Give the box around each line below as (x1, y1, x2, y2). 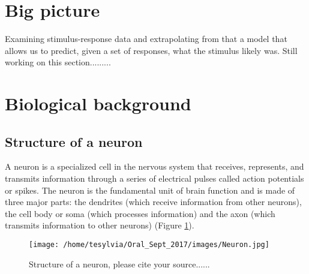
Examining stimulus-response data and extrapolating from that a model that (5, 32, 287, 45)
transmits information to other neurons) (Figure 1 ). (5, 219, 194, 231)
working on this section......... (5, 56, 111, 68)
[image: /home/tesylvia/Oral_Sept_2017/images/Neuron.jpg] (29, 240, 269, 249)
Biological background (5, 91, 191, 116)
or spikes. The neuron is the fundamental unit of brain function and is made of (5, 183, 295, 196)
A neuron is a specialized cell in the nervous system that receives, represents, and (5, 160, 304, 173)
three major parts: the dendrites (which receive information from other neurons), (5, 195, 302, 208)
